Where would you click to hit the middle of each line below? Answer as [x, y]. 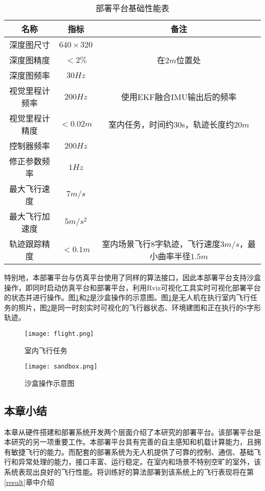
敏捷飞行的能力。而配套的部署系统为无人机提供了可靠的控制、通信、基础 [132, 451]
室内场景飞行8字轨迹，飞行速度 [161, 244]
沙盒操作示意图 [49, 383]
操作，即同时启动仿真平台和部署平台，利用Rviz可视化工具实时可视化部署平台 [132, 287]
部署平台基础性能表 [132, 8]
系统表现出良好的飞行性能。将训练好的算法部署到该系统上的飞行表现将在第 [129, 472]
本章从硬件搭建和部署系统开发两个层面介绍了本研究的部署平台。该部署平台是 [132, 432]
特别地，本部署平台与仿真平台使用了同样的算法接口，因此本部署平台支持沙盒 [132, 277]
